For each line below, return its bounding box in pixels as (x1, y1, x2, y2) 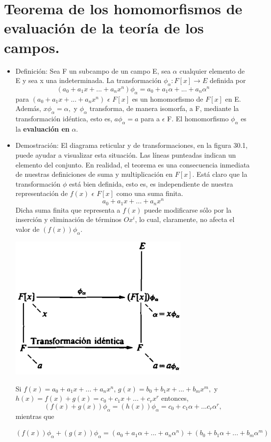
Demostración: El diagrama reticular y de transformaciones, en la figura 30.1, (15, 140, 248, 150)
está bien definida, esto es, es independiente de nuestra (69, 178, 233, 189)
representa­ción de (15, 188, 68, 198)
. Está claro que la (192, 169, 247, 179)
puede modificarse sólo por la (144, 204, 232, 215)
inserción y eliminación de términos (15, 214, 122, 224)
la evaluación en (15, 123, 70, 134)
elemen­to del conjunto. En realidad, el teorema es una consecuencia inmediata (15, 159, 250, 169)
